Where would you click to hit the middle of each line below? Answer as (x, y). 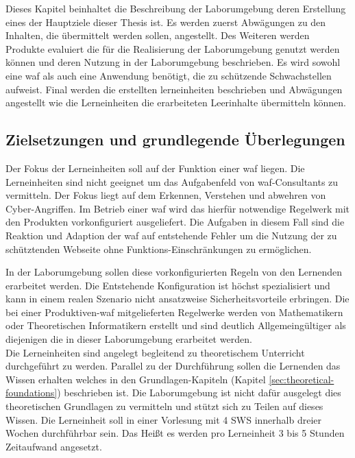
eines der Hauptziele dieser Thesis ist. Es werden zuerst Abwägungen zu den (166, 22)
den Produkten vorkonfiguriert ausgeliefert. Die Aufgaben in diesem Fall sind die (175, 222)
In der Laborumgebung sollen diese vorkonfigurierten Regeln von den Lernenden (174, 272)
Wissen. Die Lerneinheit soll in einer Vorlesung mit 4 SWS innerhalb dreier (164, 419)
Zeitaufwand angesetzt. (54, 446)
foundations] (32, 393)
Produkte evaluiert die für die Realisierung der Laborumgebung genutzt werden (173, 48)
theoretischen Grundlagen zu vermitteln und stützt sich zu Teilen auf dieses (164, 406)
